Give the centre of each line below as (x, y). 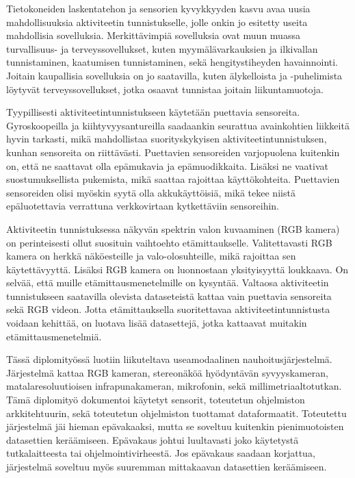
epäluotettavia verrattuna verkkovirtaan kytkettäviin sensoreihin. (143, 206)
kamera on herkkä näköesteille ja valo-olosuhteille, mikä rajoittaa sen (151, 256)
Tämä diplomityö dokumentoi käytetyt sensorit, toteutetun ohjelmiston (156, 400)
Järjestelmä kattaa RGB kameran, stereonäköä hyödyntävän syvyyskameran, (167, 372)
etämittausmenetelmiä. (54, 336)
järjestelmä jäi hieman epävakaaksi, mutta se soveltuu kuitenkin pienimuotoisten (175, 426)
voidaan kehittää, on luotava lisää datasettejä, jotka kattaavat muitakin (157, 323)
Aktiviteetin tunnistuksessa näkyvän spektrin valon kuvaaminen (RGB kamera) (173, 228)
